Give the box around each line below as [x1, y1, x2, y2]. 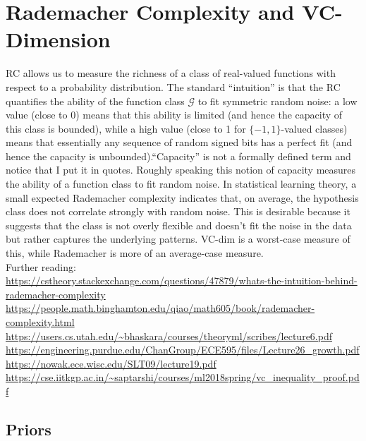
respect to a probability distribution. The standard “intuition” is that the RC [6, 79, 341, 94]
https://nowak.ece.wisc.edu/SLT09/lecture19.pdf [6, 356, 216, 370]
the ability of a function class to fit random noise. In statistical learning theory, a [6, 176, 357, 191]
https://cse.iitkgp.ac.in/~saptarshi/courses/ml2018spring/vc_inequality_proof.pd [6, 370, 360, 385]
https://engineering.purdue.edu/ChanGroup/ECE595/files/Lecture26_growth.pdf [6, 342, 360, 357]
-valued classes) [281, 121, 348, 135]
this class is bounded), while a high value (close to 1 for [6, 121, 246, 135]
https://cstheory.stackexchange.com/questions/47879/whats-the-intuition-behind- [6, 273, 358, 288]
